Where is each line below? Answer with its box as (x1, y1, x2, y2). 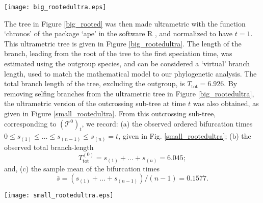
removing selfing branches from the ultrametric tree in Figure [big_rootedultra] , (4, 88, 254, 98)
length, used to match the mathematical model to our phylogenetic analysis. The (4, 68, 257, 79)
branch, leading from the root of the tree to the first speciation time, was (4, 48, 232, 59)
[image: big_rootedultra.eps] (4, 4, 107, 11)
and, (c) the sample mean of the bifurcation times (4, 163, 160, 173)
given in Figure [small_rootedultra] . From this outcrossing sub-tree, (4, 108, 216, 118)
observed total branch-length (4, 141, 94, 152)
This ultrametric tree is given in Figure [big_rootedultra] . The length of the (4, 38, 242, 48)
